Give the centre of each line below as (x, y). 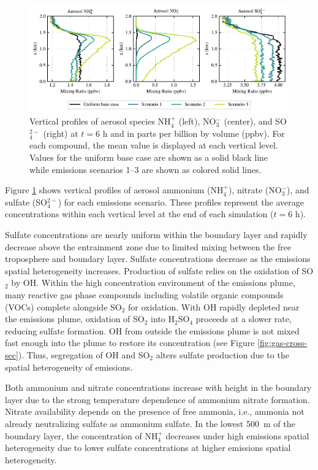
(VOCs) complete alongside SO (63, 306)
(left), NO (197, 121)
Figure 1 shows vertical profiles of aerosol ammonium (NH (114, 190)
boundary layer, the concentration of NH (81, 435)
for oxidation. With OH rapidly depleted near (214, 306)
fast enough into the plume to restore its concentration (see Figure (130, 343)
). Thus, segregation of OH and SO (84, 354)
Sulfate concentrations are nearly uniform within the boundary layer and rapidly (156, 234)
